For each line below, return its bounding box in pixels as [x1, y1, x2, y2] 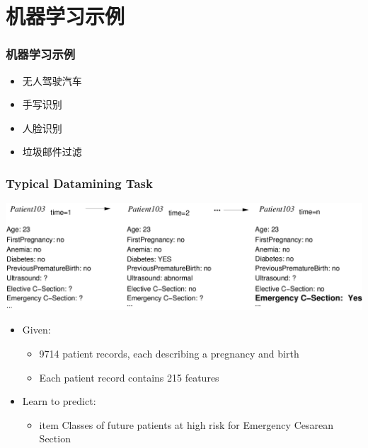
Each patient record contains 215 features [39, 370, 219, 384]
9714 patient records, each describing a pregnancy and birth [39, 346, 299, 360]
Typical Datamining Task [6, 174, 153, 191]
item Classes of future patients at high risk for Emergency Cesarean [39, 417, 333, 432]
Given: [22, 322, 51, 337]
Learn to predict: [22, 394, 96, 408]
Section [39, 431, 71, 446]
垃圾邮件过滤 [22, 144, 82, 159]
